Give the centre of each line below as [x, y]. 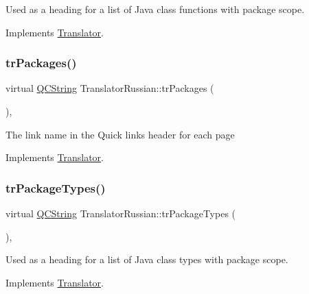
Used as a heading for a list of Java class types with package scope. [147, 259]
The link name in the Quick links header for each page [120, 134]
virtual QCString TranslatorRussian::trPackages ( [110, 88]
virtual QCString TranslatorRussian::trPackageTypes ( [121, 213]
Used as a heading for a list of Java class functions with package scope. [155, 9]
